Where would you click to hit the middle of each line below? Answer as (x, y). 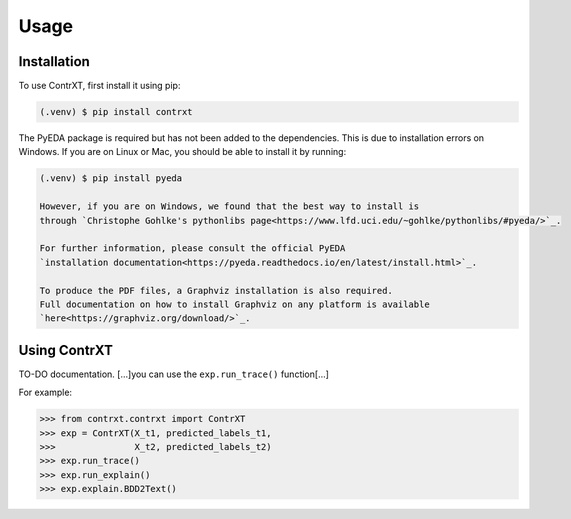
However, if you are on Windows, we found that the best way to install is (229, 206)
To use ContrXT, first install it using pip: (99, 86)
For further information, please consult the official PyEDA (192, 248)
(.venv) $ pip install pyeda (111, 178)
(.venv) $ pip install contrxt (116, 112)
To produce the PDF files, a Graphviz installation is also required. (216, 290)
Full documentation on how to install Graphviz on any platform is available (234, 304)
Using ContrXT (66, 350)
